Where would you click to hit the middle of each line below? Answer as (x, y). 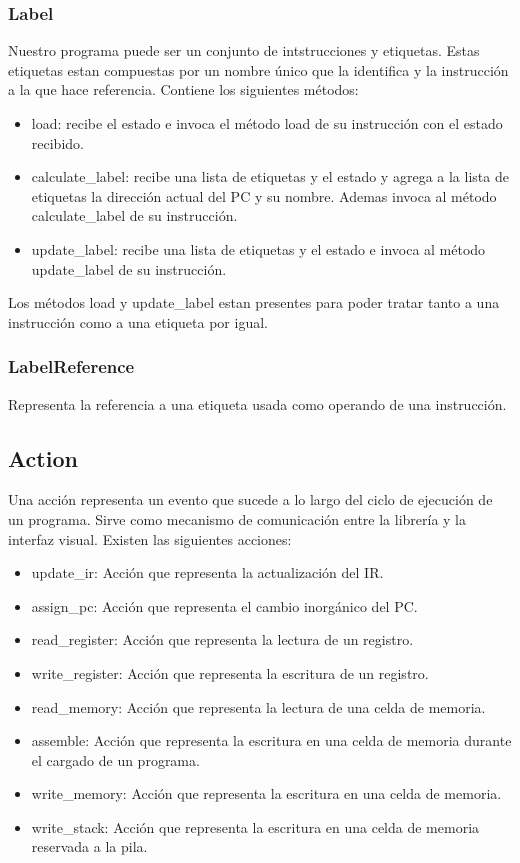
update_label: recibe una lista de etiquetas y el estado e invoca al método (258, 248)
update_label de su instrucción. (129, 268)
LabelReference (71, 366)
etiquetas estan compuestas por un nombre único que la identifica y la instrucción (258, 69)
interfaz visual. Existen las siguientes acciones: (150, 538)
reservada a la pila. (89, 846)
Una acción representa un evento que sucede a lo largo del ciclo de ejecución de (250, 499)
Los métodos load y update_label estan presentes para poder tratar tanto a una (254, 302)
